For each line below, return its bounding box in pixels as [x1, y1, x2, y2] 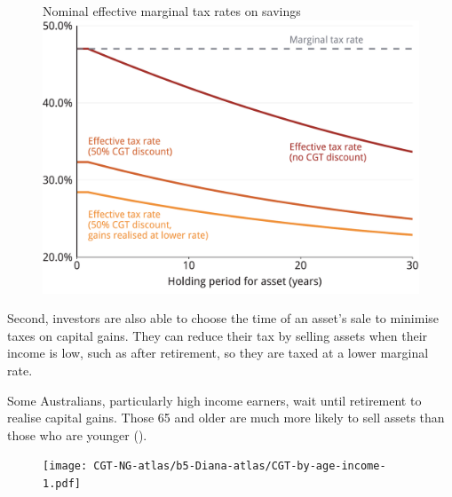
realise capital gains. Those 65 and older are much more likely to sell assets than [7, 408, 445, 427]
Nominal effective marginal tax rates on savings [43, 2, 301, 20]
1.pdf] [43, 477, 81, 491]
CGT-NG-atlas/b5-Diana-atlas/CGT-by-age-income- [93, 460, 386, 473]
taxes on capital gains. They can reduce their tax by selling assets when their [7, 326, 428, 344]
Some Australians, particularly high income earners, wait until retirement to [7, 390, 422, 409]
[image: [43, 460, 88, 473]
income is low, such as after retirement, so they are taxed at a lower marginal [7, 343, 429, 362]
